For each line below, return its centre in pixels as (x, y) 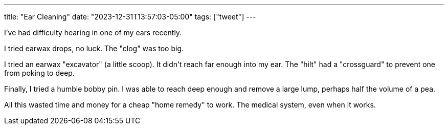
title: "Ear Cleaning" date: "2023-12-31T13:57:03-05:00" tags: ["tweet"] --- (130, 17)
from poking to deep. (39, 73)
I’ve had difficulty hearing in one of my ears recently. (93, 33)
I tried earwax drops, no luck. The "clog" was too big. (94, 48)
